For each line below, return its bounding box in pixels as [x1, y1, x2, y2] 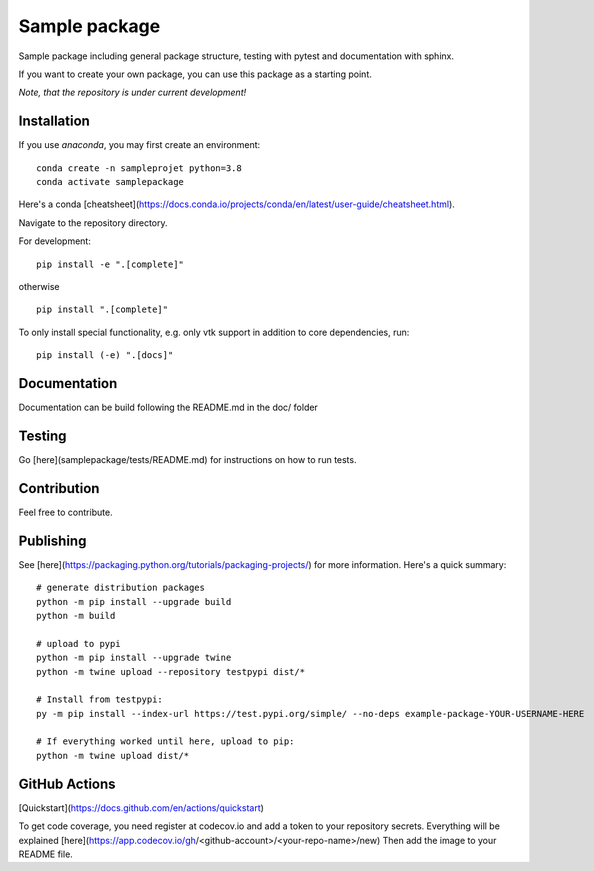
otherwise [18, 280, 60, 292]
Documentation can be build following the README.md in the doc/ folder [18, 401, 319, 414]
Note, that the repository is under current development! [18, 86, 247, 99]
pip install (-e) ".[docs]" [36, 350, 174, 361]
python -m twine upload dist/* [36, 750, 190, 761]
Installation [18, 113, 90, 130]
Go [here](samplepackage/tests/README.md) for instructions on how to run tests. [18, 453, 357, 465]
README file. [18, 848, 74, 860]
